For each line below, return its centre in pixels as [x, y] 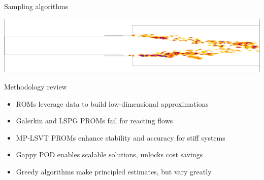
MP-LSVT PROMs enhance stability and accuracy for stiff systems [121, 137]
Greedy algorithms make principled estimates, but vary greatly [114, 171]
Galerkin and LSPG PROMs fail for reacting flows [94, 121]
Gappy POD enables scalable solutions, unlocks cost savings [109, 154]
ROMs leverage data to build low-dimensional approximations [112, 103]
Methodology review [36, 86]
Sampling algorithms [36, 6]
